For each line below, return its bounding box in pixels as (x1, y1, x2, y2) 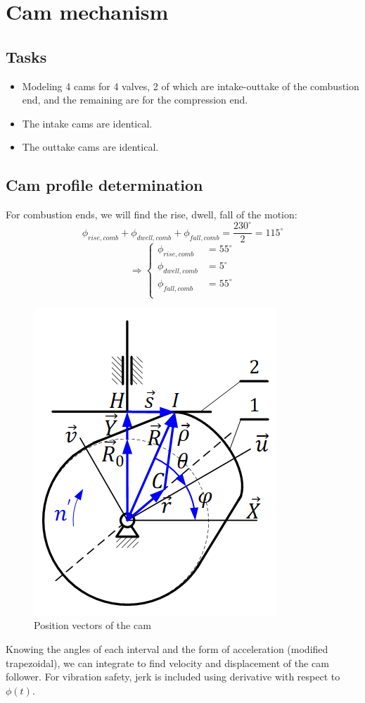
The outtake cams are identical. (22, 139, 159, 154)
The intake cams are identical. (22, 116, 153, 130)
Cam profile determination (6, 174, 203, 196)
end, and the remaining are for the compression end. (22, 92, 248, 107)
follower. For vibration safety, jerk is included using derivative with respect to (6, 669, 340, 684)
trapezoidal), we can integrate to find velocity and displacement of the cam (6, 655, 329, 670)
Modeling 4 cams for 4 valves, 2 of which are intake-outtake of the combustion (22, 78, 359, 93)
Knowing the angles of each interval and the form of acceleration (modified (6, 642, 328, 657)
